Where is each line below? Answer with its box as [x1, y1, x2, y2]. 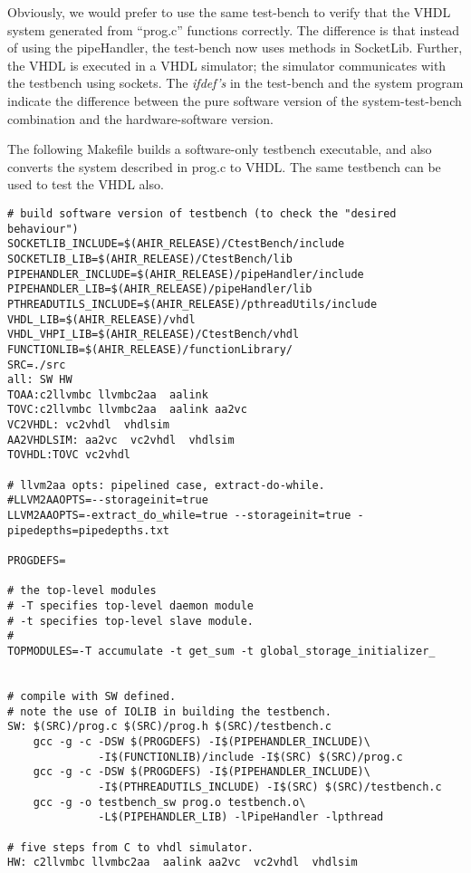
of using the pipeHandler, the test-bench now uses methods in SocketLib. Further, [7, 38, 463, 57]
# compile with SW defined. [7, 689, 177, 703]
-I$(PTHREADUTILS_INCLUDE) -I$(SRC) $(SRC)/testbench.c [98, 780, 442, 793]
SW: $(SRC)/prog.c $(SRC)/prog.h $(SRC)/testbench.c [7, 720, 332, 734]
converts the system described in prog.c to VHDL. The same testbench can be [7, 157, 441, 176]
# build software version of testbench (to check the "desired [7, 206, 397, 220]
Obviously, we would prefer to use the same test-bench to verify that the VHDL [7, 3, 451, 21]
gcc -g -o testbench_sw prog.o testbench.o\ [33, 795, 306, 809]
